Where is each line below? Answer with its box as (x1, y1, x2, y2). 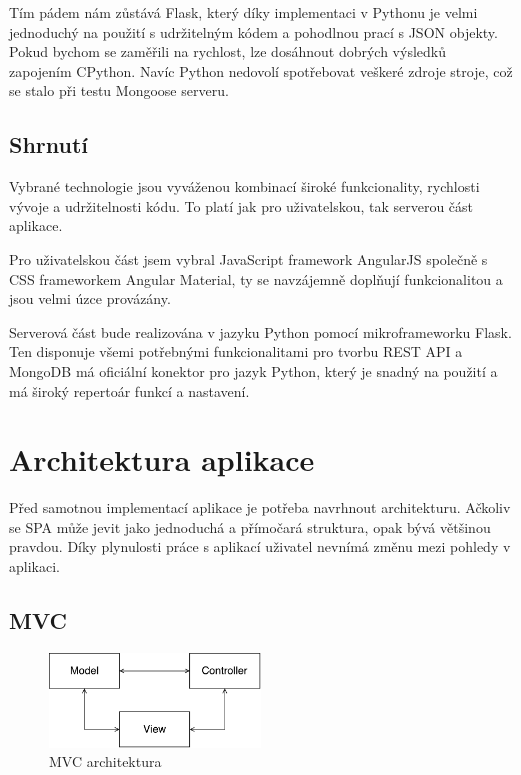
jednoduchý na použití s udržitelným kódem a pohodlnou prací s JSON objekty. (9, 21, 498, 42)
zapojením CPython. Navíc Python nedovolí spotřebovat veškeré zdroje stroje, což (9, 60, 513, 81)
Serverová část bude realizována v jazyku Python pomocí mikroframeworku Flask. (9, 321, 512, 342)
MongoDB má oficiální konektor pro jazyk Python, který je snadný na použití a (9, 360, 498, 381)
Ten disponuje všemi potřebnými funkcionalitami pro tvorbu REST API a (9, 341, 463, 362)
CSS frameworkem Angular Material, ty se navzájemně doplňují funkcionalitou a (9, 268, 503, 289)
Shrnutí (9, 129, 89, 160)
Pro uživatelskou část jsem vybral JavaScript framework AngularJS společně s (9, 248, 488, 269)
